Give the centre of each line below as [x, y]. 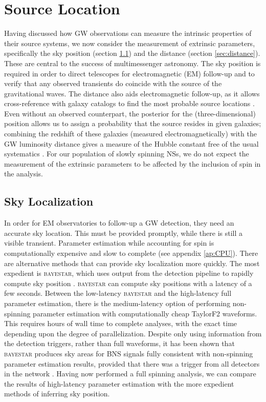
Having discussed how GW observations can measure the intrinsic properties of [128, 33]
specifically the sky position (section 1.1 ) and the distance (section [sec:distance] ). [132, 53]
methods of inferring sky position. [57, 394]
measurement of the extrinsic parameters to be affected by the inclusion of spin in [132, 163]
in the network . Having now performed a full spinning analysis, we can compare [130, 374]
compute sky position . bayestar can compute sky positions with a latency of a [128, 283]
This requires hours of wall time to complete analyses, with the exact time [121, 323]
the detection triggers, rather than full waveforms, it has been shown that [119, 343]
